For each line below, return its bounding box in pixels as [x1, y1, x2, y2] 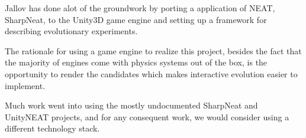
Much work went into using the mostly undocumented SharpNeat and [5, 99, 258, 111]
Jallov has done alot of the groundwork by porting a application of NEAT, [5, 2, 275, 14]
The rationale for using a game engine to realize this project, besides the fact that [5, 44, 302, 57]
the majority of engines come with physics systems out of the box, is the [5, 56, 268, 68]
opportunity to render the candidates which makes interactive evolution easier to [5, 67, 298, 80]
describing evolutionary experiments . [5, 25, 138, 37]
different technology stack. [5, 122, 100, 134]
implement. [5, 79, 46, 91]
